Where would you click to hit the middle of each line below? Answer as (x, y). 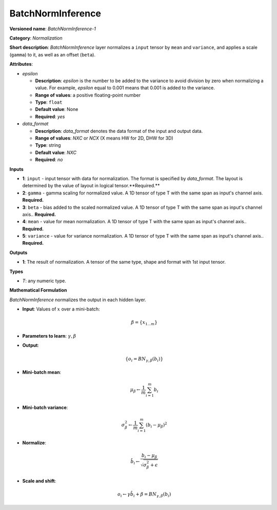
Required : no (49, 160)
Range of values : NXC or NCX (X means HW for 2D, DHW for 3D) (104, 138)
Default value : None (57, 109)
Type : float (49, 102)
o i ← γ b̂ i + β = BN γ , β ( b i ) (144, 495)
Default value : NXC (56, 152)
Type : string (48, 145)
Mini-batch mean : (42, 372)
